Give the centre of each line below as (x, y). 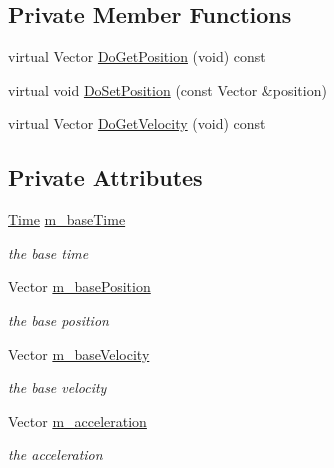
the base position (58, 319)
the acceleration (55, 454)
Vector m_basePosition (79, 286)
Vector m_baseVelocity (79, 353)
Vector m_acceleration (77, 420)
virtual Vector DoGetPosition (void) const (137, 56)
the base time (48, 252)
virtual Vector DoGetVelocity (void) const (137, 123)
